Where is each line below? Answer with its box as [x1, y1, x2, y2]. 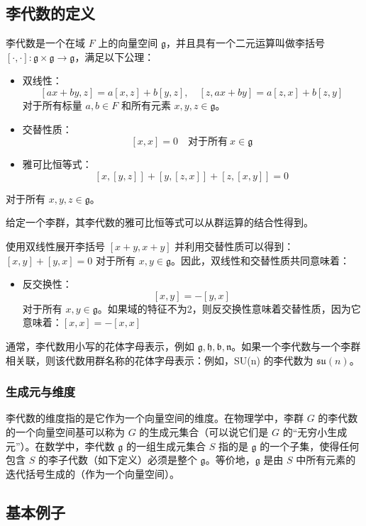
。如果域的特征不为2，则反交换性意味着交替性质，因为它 [97, 301, 361, 315]
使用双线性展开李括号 [6, 238, 105, 253]
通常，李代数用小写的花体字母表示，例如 [6, 338, 194, 353]
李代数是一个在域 [6, 35, 85, 50]
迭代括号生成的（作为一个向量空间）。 [6, 466, 179, 481]
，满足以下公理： [74, 49, 155, 64]
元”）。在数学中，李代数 [6, 438, 115, 453]
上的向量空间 [98, 35, 158, 50]
